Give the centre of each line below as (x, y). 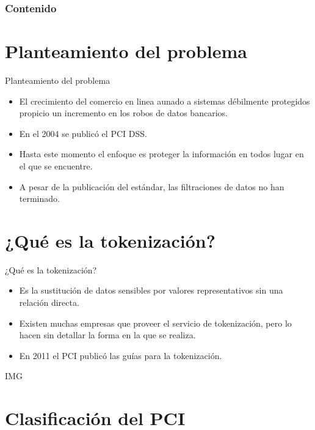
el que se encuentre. (56, 165)
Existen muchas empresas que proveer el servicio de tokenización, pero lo (155, 323)
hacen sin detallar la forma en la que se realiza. (107, 335)
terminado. (39, 198)
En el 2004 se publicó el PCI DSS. (83, 133)
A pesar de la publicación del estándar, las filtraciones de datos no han (152, 186)
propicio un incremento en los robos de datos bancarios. (123, 113)
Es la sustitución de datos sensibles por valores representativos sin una (151, 290)
